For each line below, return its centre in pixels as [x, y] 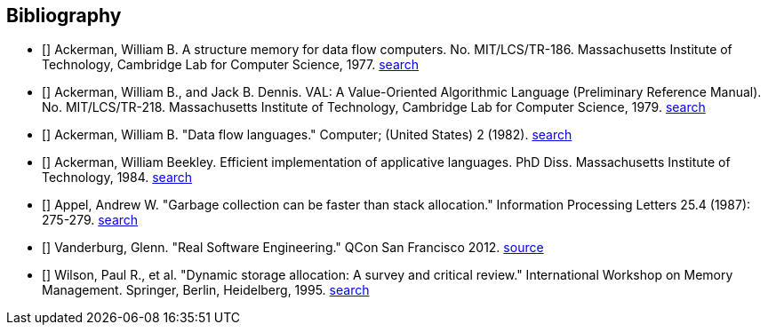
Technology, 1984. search [117, 178]
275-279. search [90, 220]
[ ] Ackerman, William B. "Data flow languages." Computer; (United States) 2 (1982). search [307, 135]
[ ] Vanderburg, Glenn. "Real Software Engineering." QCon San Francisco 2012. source [293, 248]
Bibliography [64, 16]
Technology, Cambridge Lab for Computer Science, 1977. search [231, 65]
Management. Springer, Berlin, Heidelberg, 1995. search [206, 290]
